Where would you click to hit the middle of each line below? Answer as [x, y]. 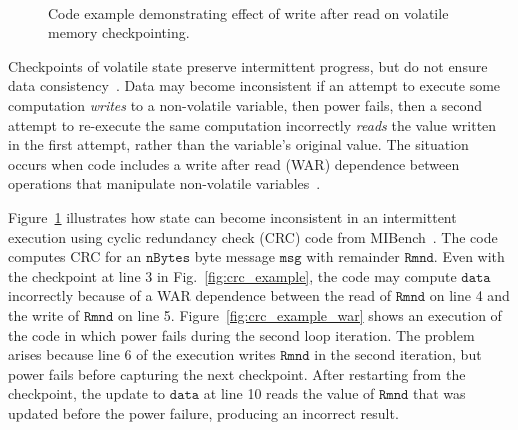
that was [439, 393]
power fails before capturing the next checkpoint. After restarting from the [237, 373]
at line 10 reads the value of [289, 393]
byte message [234, 256]
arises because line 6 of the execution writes [142, 354]
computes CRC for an [75, 256]
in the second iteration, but [398, 354]
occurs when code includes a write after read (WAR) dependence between [234, 163]
